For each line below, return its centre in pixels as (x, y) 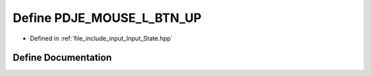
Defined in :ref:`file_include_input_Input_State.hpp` (101, 38)
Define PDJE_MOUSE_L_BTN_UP (107, 18)
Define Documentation (62, 58)
